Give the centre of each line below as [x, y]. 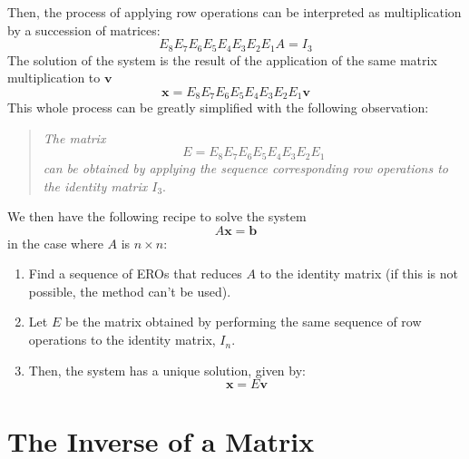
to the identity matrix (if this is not [359, 273]
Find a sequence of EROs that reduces [135, 273]
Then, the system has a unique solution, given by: [167, 370]
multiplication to [54, 78]
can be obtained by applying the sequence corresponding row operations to [245, 167]
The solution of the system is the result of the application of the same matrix [222, 59]
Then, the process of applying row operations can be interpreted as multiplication [234, 12]
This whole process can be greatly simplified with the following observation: [218, 107]
